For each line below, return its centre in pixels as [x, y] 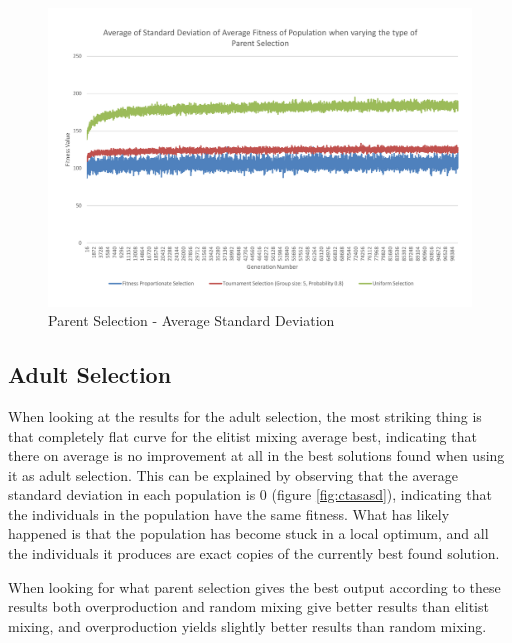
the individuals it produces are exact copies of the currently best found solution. [254, 553]
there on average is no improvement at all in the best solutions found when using [256, 455]
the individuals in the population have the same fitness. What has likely [229, 513]
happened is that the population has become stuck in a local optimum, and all [248, 533]
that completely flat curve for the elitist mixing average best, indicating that [242, 435]
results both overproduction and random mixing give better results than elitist [248, 606]
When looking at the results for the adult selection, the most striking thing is [245, 415]
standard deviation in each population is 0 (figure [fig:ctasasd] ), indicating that [250, 494]
